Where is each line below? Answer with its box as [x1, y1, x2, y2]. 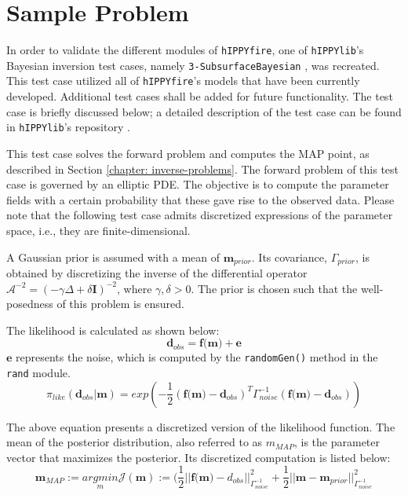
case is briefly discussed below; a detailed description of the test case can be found [6, 103, 402, 119]
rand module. [6, 364, 71, 380]
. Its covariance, [251, 248, 327, 265]
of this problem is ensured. [56, 295, 184, 312]
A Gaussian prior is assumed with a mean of [6, 248, 220, 265]
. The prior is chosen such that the [191, 280, 358, 296]
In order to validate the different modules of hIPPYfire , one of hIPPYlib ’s [6, 42, 364, 58]
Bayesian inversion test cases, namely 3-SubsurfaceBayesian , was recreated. [6, 57, 380, 73]
